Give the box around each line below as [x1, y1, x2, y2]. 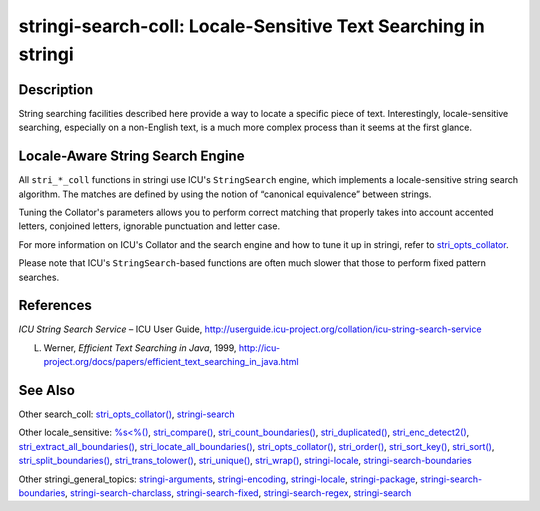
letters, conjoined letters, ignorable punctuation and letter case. [18, 220, 280, 232]
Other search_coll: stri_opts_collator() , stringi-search [18, 408, 235, 420]
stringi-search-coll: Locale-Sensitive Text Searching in [18, 15, 485, 37]
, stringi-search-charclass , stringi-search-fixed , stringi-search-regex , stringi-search [65, 487, 412, 499]
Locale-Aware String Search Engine [18, 148, 245, 165]
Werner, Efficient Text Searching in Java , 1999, [43, 341, 237, 354]
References [18, 297, 92, 314]
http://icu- [238, 341, 281, 354]
